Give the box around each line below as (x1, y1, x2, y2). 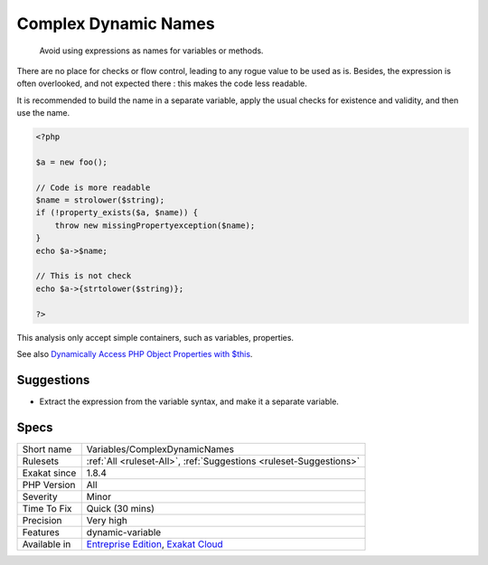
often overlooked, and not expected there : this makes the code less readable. (16, 78, 307, 89)
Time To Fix (22, 502, 72, 514)
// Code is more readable (35, 182, 151, 193)
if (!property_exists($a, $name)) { (35, 208, 199, 218)
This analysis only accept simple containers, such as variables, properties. (16, 332, 294, 343)
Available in (22, 538, 71, 551)
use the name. (16, 108, 70, 118)
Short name (22, 443, 72, 456)
